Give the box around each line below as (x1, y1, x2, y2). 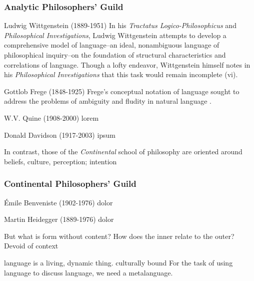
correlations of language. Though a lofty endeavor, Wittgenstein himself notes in (4, 59, 250, 70)
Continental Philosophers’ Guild (4, 177, 136, 190)
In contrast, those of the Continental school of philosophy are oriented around (4, 146, 242, 157)
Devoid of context (4, 240, 58, 251)
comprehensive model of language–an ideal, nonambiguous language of (4, 40, 219, 50)
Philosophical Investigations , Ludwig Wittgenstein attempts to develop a (4, 30, 226, 40)
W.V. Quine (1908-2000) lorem (4, 112, 99, 123)
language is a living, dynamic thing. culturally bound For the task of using (4, 257, 233, 267)
